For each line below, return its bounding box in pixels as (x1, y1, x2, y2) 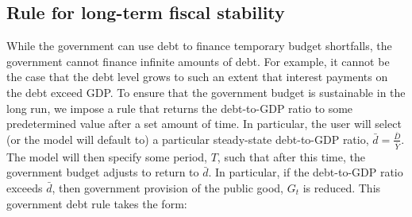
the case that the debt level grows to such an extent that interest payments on (6, 68, 388, 85)
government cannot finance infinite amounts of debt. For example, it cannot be (6, 52, 390, 69)
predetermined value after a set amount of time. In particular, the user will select (6, 115, 402, 132)
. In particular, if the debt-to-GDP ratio (208, 164, 403, 180)
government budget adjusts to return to (6, 164, 199, 180)
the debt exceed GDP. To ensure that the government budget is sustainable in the (6, 83, 406, 100)
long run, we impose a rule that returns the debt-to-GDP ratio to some (6, 99, 353, 116)
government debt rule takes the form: (6, 195, 187, 211)
